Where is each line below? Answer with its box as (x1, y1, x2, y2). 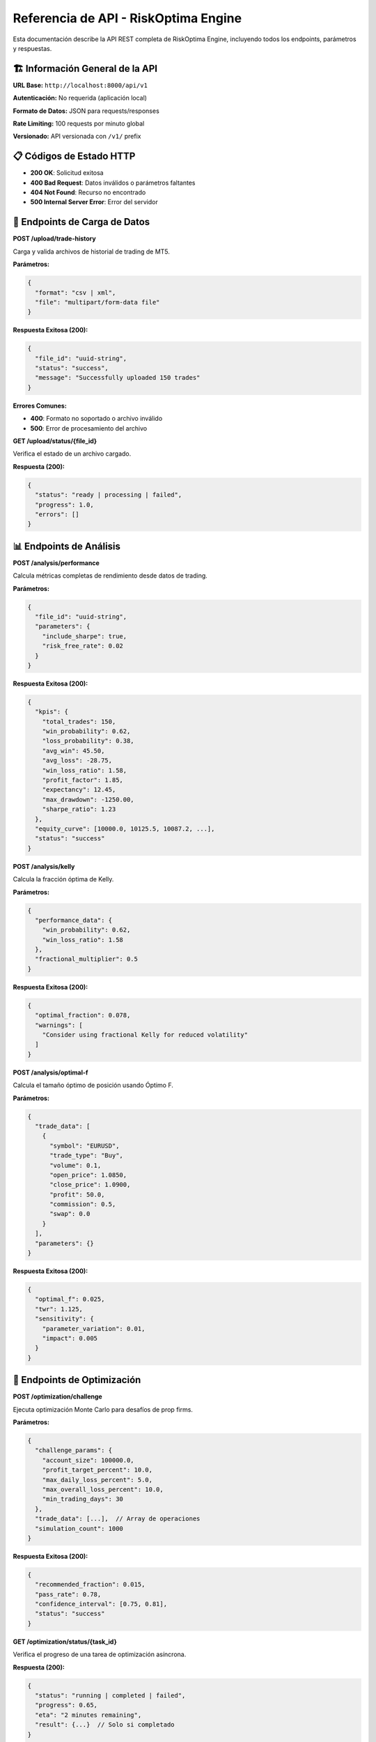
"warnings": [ (35, 1021, 84, 1029)
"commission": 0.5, (49, 1201, 116, 1208)
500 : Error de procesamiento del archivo (30, 424, 148, 432)
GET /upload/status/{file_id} (13, 437, 97, 445)
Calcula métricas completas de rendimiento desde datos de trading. (13, 571, 208, 580)
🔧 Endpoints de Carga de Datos (13, 216, 150, 228)
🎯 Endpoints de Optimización (13, 1374, 141, 1386)
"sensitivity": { (35, 1315, 94, 1323)
